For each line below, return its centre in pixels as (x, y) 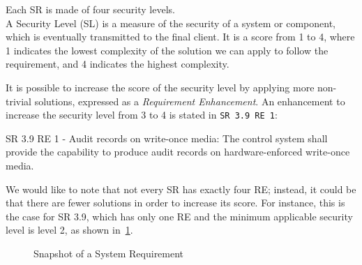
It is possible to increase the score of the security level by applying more (160, 87)
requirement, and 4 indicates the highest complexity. (118, 64)
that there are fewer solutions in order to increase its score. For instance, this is (175, 203)
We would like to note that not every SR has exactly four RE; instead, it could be (181, 189)
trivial (19, 101)
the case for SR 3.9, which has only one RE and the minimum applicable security (179, 216)
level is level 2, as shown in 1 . (69, 230)
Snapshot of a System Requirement (109, 253)
